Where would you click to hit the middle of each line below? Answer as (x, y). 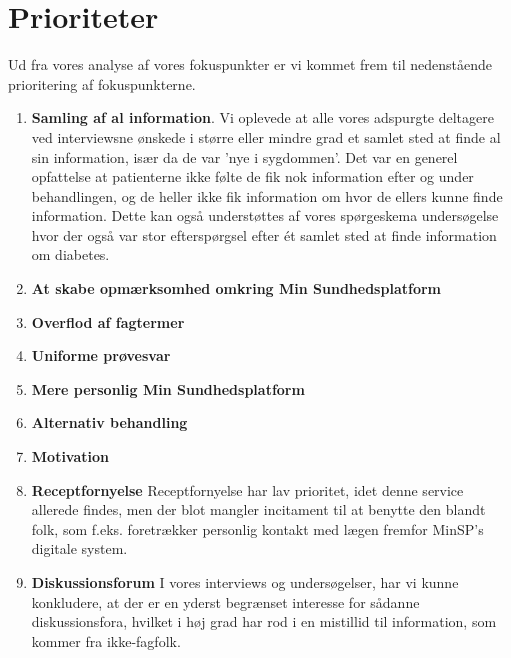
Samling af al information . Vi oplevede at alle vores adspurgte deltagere (262, 117)
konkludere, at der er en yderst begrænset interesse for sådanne (225, 601)
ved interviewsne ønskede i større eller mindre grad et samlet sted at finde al (266, 136)
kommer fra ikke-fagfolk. (106, 640)
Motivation (70, 456)
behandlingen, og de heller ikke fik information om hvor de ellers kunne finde (267, 195)
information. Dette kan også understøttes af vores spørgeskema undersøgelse (265, 215)
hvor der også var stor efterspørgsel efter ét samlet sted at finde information (264, 234)
